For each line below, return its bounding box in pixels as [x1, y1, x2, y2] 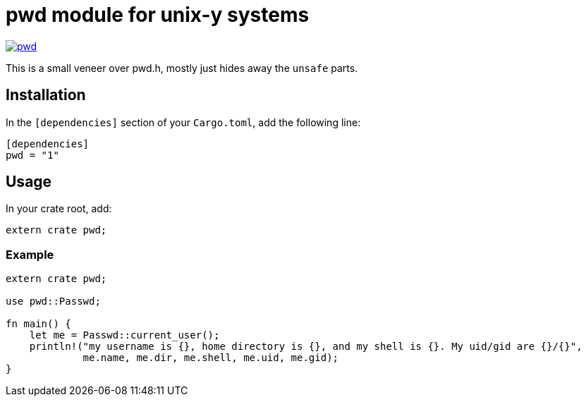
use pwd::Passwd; [6, 296, 101, 307]
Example [6, 247, 54, 262]
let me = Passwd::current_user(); [29, 329, 220, 341]
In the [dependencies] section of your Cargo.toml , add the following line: [6, 116, 361, 128]
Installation [6, 86, 86, 104]
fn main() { [6, 318, 71, 330]
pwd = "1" [6, 149, 59, 161]
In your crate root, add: [6, 202, 112, 215]
